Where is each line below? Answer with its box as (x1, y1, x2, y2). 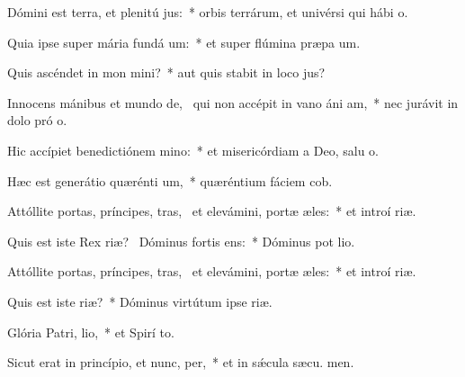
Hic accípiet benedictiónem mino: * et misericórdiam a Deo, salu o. (7, 140, 379, 159)
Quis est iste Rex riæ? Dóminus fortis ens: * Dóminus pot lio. (7, 231, 355, 250)
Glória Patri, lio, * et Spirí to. (7, 322, 174, 341)
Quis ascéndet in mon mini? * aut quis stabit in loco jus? (7, 63, 326, 82)
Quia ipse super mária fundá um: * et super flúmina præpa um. (7, 32, 361, 51)
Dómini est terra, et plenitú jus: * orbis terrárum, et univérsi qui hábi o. (7, 3, 408, 21)
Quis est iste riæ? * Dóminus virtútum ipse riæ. (7, 292, 273, 310)
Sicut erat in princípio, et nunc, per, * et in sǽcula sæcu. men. (7, 353, 354, 372)
